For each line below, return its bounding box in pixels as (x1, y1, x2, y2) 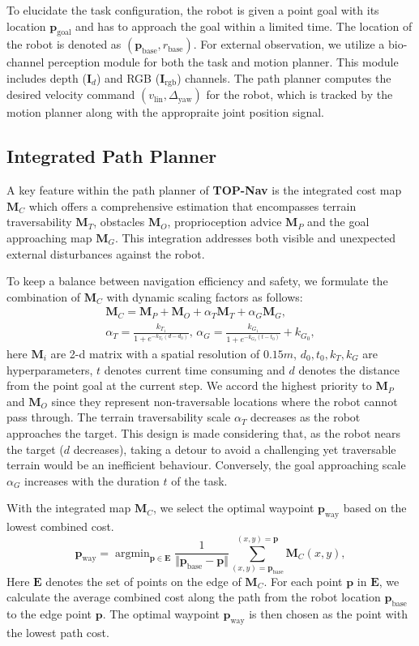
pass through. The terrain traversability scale (6, 409, 231, 426)
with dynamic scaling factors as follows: (106, 288, 303, 305)
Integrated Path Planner (6, 143, 217, 169)
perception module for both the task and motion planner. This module (47, 53, 399, 71)
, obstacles (93, 213, 145, 230)
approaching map (6, 229, 92, 246)
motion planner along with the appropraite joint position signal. (6, 104, 324, 121)
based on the (343, 499, 407, 516)
